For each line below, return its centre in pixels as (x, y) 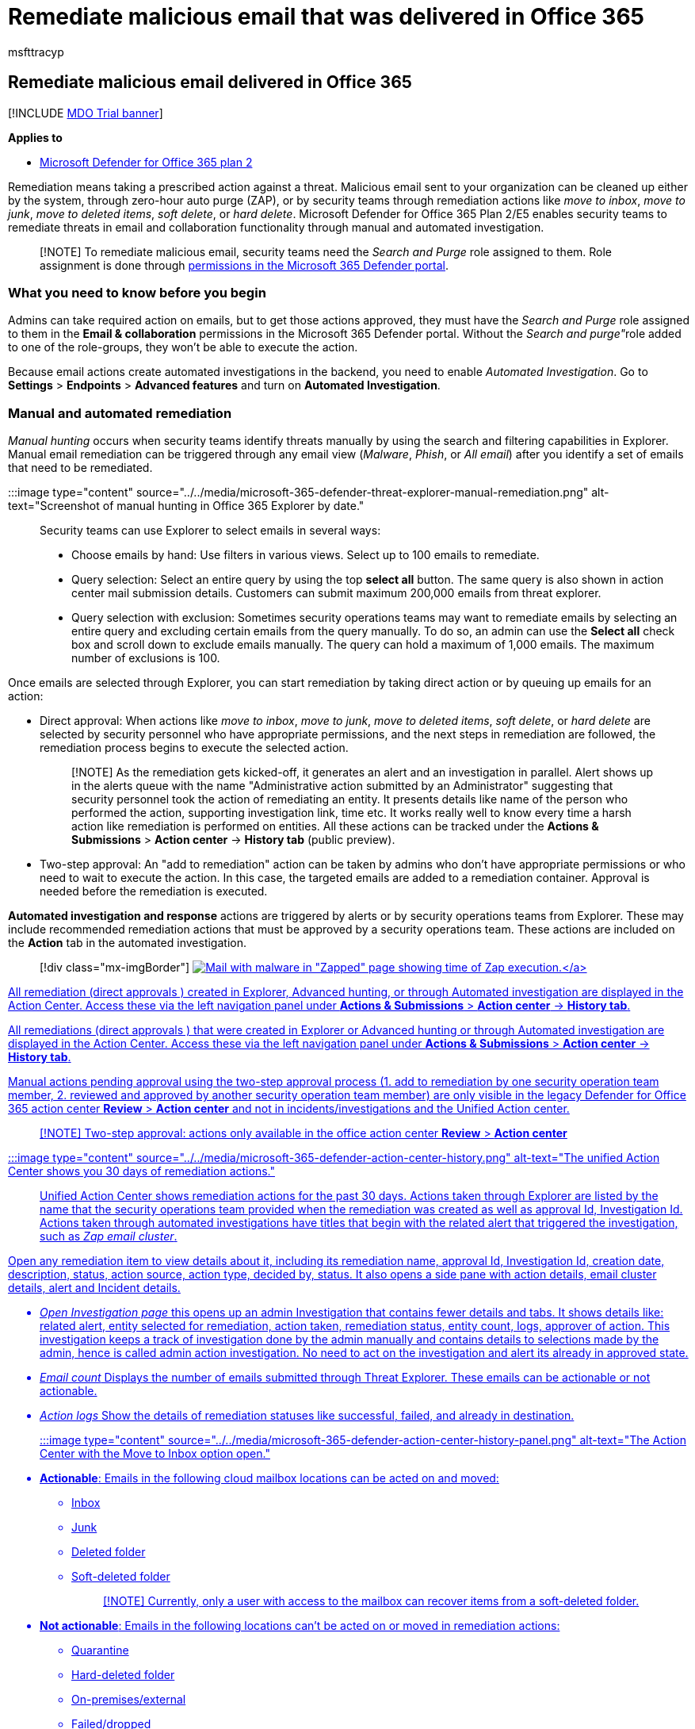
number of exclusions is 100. (146, 658)
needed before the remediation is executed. (154, 891)
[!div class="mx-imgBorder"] (115, 968)
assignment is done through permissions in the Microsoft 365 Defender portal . (244, 265)
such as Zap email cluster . (109, 1236)
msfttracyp (36, 52)
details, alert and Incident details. (94, 1288)
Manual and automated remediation (120, 413)
